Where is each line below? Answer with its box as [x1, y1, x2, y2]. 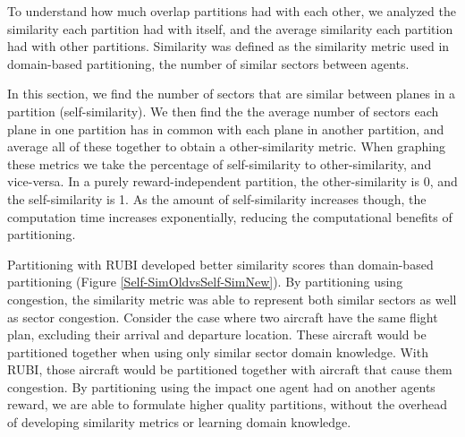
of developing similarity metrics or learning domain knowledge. [7, 413, 351, 432]
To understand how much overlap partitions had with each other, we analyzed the [7, 2, 456, 20]
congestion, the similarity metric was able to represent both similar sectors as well [7, 289, 457, 308]
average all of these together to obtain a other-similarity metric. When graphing [7, 137, 445, 156]
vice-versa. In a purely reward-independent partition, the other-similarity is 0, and [7, 172, 458, 191]
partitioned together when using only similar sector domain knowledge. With [7, 342, 428, 361]
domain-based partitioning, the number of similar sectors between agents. [7, 54, 410, 73]
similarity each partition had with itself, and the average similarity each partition [7, 19, 453, 38]
